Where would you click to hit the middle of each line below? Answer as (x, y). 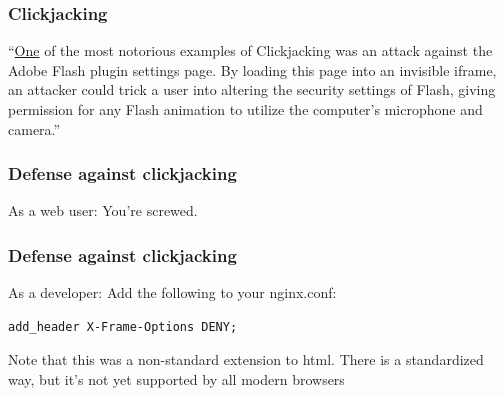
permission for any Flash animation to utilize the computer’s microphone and (245, 109)
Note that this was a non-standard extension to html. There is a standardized (246, 359)
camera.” (34, 128)
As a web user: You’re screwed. (103, 210)
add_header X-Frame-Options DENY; (123, 326)
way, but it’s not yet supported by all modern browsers (176, 379)
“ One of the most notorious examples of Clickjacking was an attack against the (250, 50)
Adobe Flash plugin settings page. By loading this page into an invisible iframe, (252, 69)
